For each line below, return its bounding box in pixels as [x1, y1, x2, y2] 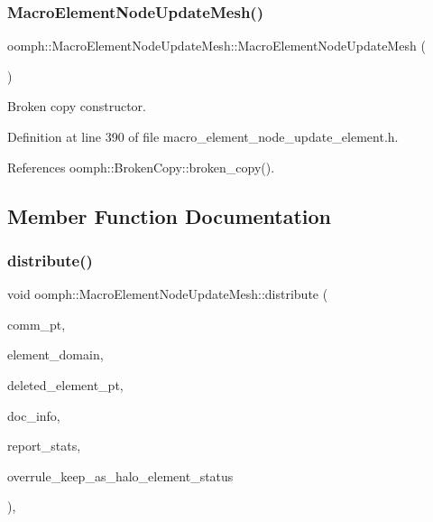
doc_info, [7, 405, 60, 424]
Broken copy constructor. [7, 97, 146, 116]
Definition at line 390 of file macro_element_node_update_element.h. [7, 127, 399, 145]
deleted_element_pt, [7, 375, 124, 394]
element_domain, [7, 345, 104, 364]
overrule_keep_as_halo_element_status [7, 466, 234, 485]
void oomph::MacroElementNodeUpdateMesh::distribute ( [7, 284, 328, 303]
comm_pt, [7, 314, 66, 333]
